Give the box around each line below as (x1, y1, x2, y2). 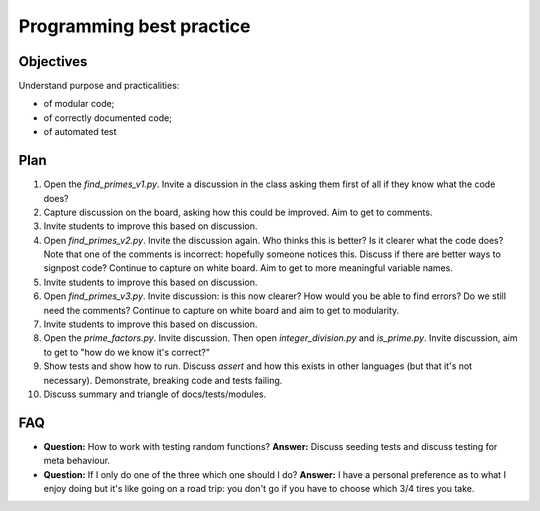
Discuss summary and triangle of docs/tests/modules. (43, 388, 267, 400)
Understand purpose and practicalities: (18, 80, 180, 92)
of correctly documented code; (43, 111, 172, 124)
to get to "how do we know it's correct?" (43, 346, 210, 358)
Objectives (18, 53, 88, 70)
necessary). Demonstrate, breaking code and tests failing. (43, 374, 283, 386)
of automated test (43, 126, 117, 138)
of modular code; (43, 98, 115, 110)
